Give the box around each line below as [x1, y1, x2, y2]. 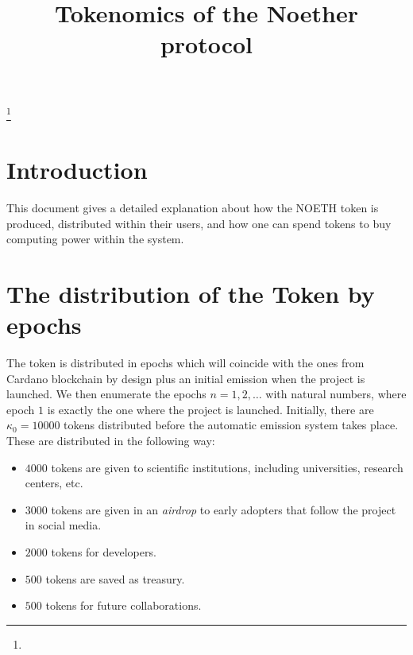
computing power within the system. [6, 231, 184, 247]
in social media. [25, 517, 102, 533]
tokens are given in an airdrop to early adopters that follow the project [51, 501, 396, 517]
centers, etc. [25, 475, 83, 491]
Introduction [6, 153, 148, 185]
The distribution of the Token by [6, 277, 375, 309]
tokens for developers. [51, 543, 156, 560]
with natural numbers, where [265, 386, 407, 402]
